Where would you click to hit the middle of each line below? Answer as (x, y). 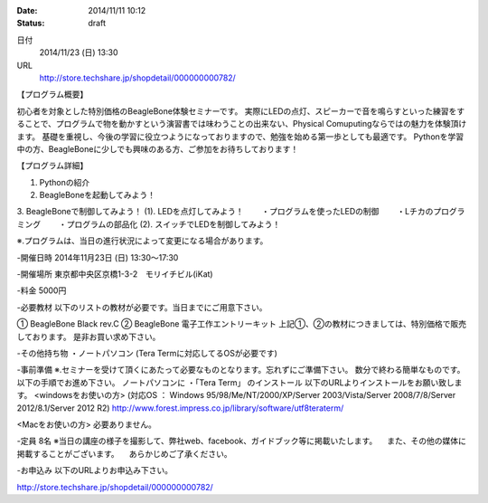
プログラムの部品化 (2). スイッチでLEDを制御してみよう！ (174, 224)
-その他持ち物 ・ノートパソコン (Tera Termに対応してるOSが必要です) (147, 353)
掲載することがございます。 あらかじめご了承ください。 (124, 453)
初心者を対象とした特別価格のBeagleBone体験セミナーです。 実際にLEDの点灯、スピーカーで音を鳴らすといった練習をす (241, 111)
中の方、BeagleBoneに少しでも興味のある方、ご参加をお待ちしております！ (158, 148)
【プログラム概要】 (52, 94)
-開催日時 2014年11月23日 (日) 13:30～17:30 (98, 257)
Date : (27, 10)
